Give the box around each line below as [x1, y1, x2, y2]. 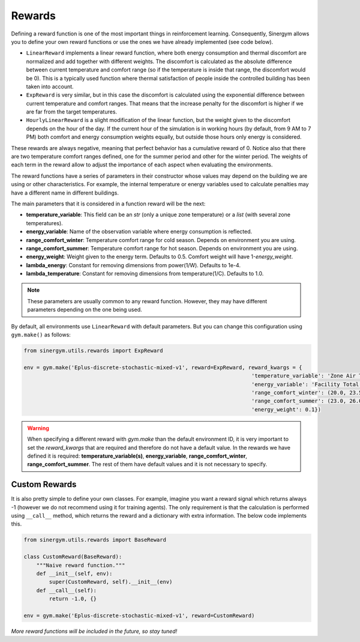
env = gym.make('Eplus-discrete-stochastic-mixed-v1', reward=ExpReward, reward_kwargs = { [23, 364, 302, 371]
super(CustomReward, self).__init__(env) [49, 578, 173, 586]
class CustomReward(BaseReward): [23, 553, 122, 560]
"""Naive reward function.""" [36, 562, 125, 569]
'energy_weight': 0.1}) [251, 406, 321, 413]
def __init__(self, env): [36, 570, 113, 577]
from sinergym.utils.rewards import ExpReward [23, 347, 163, 354]
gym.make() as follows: [11, 331, 71, 339]
